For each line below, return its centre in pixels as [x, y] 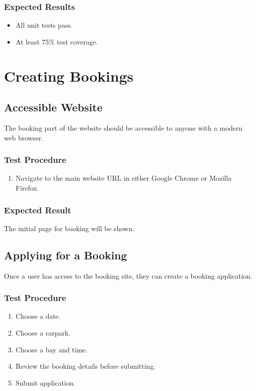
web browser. [24, 137]
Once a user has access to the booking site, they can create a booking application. [128, 275]
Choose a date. [38, 316]
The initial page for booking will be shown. [69, 228]
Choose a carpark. [43, 333]
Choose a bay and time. [51, 349]
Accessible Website [53, 107]
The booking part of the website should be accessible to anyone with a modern [123, 127]
